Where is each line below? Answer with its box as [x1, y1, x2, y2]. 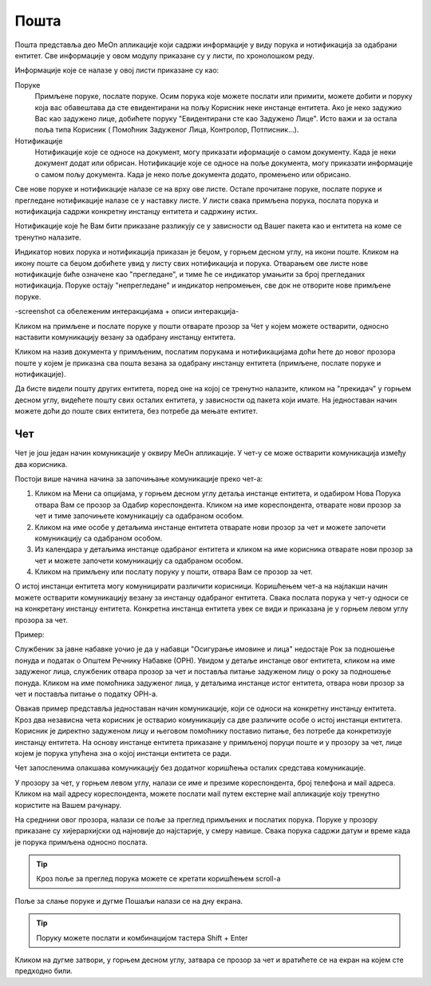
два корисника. [14, 459, 68, 469]
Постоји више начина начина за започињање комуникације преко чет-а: [14, 473, 263, 483]
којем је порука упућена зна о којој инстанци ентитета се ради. [14, 748, 231, 758]
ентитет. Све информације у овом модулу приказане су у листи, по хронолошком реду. [14, 50, 314, 60]
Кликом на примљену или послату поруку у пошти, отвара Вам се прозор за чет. [34, 567, 313, 576]
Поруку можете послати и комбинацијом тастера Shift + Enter [36, 933, 248, 942]
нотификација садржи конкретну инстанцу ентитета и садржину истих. [14, 207, 259, 216]
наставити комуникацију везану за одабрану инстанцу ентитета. [14, 332, 235, 342]
